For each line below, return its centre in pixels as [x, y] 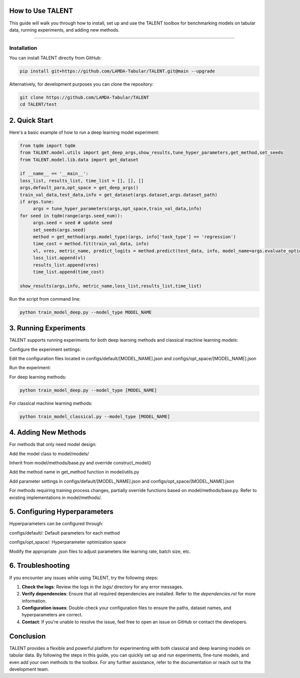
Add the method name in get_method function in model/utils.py [74, 472]
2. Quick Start [31, 120]
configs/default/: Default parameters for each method [64, 533]
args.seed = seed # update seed [72, 223]
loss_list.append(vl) [59, 258]
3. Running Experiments [47, 328]
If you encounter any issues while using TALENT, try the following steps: [84, 578]
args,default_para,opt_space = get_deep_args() [79, 188]
